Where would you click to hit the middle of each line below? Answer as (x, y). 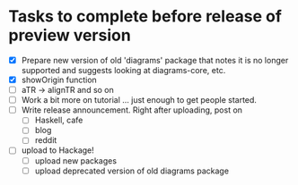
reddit (46, 140)
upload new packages (76, 160)
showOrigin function (59, 80)
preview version (70, 35)
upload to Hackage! (58, 150)
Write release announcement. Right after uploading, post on (132, 110)
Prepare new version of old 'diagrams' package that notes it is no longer (155, 60)
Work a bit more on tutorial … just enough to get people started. (139, 100)
